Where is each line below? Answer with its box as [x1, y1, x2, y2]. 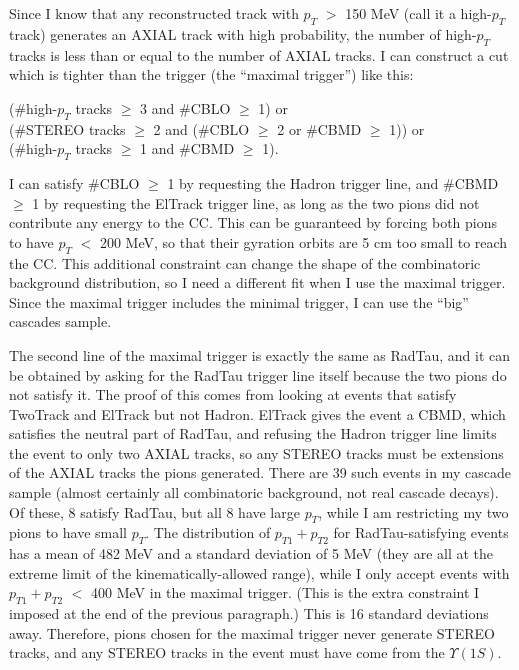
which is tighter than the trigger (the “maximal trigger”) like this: [9, 64, 414, 85]
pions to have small [9, 522, 127, 543]
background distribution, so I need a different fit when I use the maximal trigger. [9, 272, 506, 293]
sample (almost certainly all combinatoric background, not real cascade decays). [9, 482, 499, 503]
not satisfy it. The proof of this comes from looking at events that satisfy [9, 384, 457, 405]
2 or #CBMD [277, 118, 362, 139]
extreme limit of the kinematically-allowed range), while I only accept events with [9, 562, 510, 583]
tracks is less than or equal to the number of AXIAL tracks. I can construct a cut [9, 44, 509, 65]
